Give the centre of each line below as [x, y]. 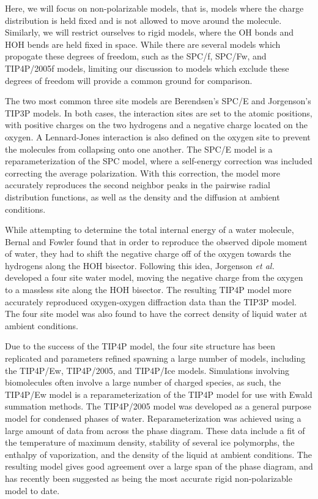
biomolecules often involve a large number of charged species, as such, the [143, 382]
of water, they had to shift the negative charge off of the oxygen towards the [148, 253]
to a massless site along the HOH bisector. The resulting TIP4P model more [148, 290]
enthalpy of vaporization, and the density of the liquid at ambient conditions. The [158, 454]
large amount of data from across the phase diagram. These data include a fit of [155, 430]
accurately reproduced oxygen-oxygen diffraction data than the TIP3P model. [151, 301]
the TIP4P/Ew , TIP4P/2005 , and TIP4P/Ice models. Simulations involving [147, 370]
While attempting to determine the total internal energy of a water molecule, [150, 230]
